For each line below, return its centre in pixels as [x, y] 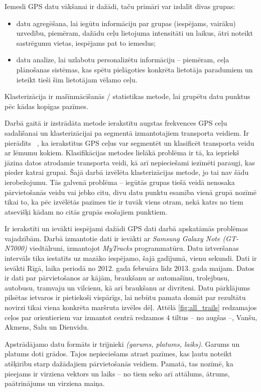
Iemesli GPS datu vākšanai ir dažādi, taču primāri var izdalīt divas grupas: [120, 6]
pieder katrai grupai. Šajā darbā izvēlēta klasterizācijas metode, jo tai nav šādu [127, 172]
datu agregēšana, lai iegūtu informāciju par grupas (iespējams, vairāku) [126, 23]
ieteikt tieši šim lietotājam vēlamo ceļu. [77, 79]
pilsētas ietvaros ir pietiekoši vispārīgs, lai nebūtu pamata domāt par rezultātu [125, 297]
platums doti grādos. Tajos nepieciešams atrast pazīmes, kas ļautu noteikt [118, 354]
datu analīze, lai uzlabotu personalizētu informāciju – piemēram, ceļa [123, 60]
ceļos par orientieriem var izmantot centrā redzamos [84, 317]
